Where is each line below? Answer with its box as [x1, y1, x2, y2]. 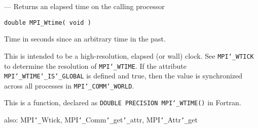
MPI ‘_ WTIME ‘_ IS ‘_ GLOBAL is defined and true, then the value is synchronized [4, 70, 243, 81]
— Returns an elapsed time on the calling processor [4, 1, 165, 11]
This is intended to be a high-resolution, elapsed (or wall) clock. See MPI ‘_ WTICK [4, 50, 254, 61]
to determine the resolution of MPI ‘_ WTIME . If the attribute [4, 60, 187, 71]
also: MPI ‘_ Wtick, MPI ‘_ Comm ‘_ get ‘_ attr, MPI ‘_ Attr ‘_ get [4, 114, 198, 125]
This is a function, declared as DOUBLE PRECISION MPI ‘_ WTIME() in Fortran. [4, 97, 241, 108]
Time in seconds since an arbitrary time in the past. [4, 33, 166, 44]
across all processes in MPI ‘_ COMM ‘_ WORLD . [4, 80, 134, 91]
